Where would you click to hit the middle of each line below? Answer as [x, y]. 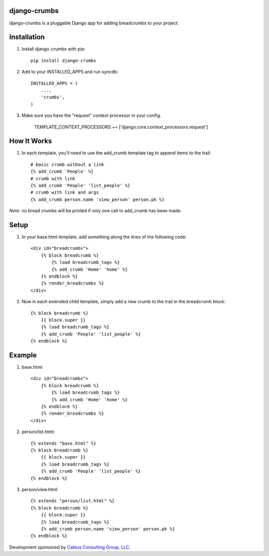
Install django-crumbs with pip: [54, 49]
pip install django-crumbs [64, 60]
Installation [27, 37]
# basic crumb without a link [67, 164]
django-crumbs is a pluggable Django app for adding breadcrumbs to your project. [94, 23]
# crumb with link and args [65, 193]
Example [23, 355]
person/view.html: [40, 489]
